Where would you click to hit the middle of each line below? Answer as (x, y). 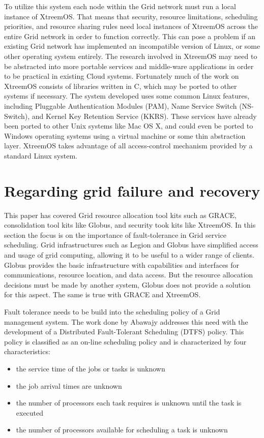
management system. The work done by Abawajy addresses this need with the (126, 321)
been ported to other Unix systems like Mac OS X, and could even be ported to (129, 126)
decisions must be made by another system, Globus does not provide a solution (127, 284)
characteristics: (27, 351)
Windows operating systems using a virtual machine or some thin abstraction (125, 135)
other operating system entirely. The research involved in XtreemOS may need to (131, 56)
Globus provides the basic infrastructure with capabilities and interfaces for (122, 264)
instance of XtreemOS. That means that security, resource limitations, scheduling (131, 16)
